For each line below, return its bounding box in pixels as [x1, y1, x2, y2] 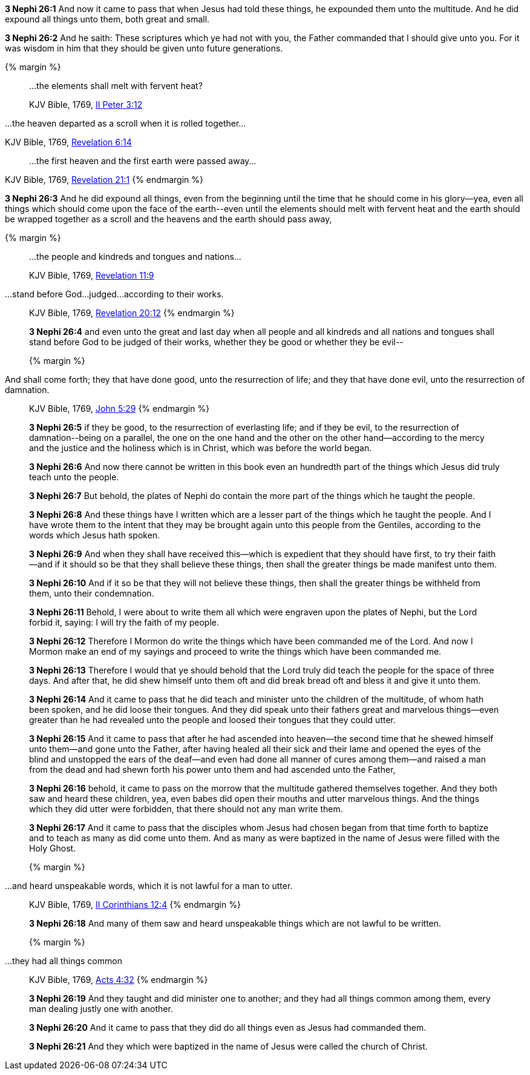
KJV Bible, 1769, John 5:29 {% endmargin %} [29, 403, 210, 414]
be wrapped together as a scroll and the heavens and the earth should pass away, [5, 214, 332, 224]
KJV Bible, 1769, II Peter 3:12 [29, 99, 143, 110]
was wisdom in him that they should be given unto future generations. [5, 43, 283, 53]
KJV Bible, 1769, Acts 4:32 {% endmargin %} [29, 974, 208, 985]
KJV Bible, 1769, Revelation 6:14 [5, 137, 132, 147]
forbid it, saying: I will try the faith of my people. [29, 617, 219, 627]
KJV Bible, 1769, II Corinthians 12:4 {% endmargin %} [29, 899, 241, 910]
